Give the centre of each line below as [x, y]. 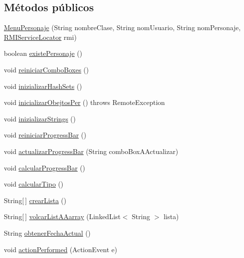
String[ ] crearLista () [35, 200]
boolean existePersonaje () [43, 53]
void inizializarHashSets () [43, 86]
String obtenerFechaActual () [47, 232]
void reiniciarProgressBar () [45, 135]
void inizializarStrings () [40, 118]
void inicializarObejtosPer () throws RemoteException [84, 102]
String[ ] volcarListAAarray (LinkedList [62, 216]
